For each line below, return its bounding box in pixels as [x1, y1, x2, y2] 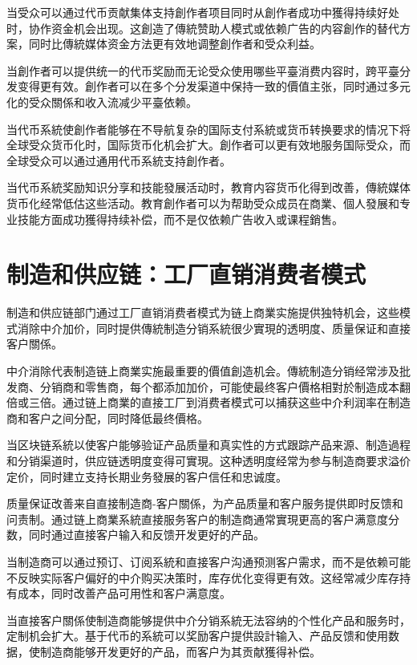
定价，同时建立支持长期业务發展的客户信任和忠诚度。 [6, 468, 287, 485]
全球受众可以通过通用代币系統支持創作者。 [6, 152, 231, 168]
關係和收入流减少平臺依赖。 [51, 93, 197, 110]
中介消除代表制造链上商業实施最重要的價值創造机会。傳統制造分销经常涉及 [6, 363, 399, 379]
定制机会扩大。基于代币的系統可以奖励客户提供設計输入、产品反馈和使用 [6, 627, 388, 644]
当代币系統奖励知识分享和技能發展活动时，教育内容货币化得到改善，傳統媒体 [6, 179, 411, 196]
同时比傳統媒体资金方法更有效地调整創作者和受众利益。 [28, 35, 321, 52]
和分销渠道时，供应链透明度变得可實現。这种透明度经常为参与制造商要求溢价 [6, 452, 411, 468]
